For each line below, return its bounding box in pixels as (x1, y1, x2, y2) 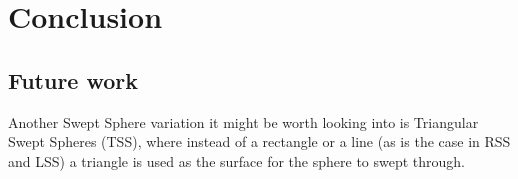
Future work (8, 64, 139, 95)
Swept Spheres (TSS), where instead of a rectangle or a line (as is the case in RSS (8, 131, 511, 152)
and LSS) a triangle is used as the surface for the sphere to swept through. (8, 150, 466, 171)
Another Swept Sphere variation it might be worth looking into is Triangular (8, 111, 479, 132)
